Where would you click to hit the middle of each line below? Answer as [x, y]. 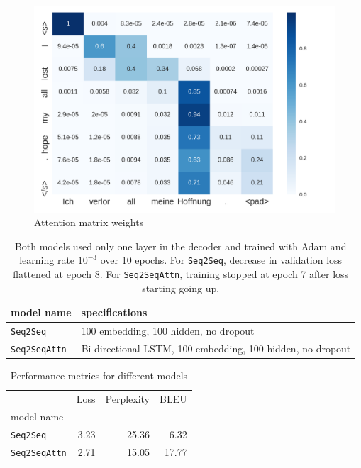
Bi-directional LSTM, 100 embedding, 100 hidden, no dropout [216, 348]
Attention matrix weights [89, 222]
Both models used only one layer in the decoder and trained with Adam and [180, 246]
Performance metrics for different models [99, 375]
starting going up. [181, 288]
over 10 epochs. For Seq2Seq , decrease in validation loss [221, 260]
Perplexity [128, 398]
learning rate [47, 260]
